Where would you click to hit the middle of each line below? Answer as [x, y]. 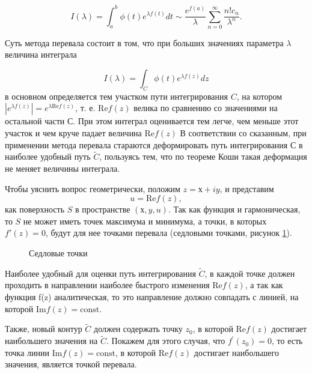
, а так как [264, 285]
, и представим [247, 188]
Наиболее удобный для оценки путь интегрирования [100, 273]
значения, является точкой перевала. [71, 364]
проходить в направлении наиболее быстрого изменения [107, 285]
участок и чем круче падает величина [73, 133]
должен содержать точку [138, 329]
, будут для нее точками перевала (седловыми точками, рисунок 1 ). [169, 233]
